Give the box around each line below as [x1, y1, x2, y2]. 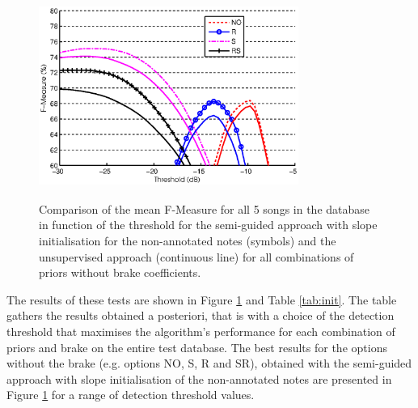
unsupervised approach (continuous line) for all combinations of [39, 248, 354, 265]
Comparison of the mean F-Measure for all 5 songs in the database [39, 200, 370, 217]
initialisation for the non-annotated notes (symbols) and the [39, 232, 336, 249]
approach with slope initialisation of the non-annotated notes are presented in [6, 370, 392, 387]
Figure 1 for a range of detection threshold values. [6, 386, 255, 403]
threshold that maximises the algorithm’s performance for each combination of [6, 322, 395, 339]
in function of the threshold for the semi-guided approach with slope [39, 216, 378, 233]
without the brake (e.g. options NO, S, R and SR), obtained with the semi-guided [6, 355, 412, 372]
